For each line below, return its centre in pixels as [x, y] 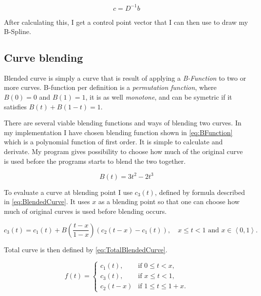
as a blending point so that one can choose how [169, 201]
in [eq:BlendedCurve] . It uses [47, 201]
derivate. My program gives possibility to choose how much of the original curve [123, 151]
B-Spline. [18, 31]
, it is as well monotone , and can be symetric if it [159, 97]
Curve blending [44, 58]
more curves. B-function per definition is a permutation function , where [110, 87]
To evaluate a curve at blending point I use [68, 192]
